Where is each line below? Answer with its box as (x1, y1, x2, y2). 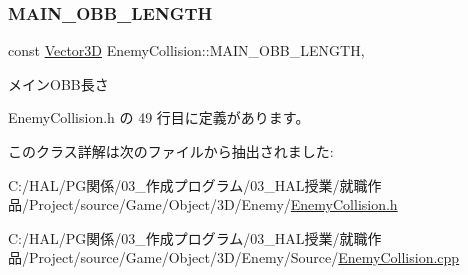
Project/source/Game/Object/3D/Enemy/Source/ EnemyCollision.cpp (28, 247, 460, 268)
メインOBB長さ (8, 73, 109, 94)
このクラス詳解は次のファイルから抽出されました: (8, 141, 334, 161)
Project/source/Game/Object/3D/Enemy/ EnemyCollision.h (28, 194, 398, 215)
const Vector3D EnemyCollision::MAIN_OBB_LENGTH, (8, 40, 365, 61)
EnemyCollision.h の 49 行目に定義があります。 (8, 107, 310, 128)
